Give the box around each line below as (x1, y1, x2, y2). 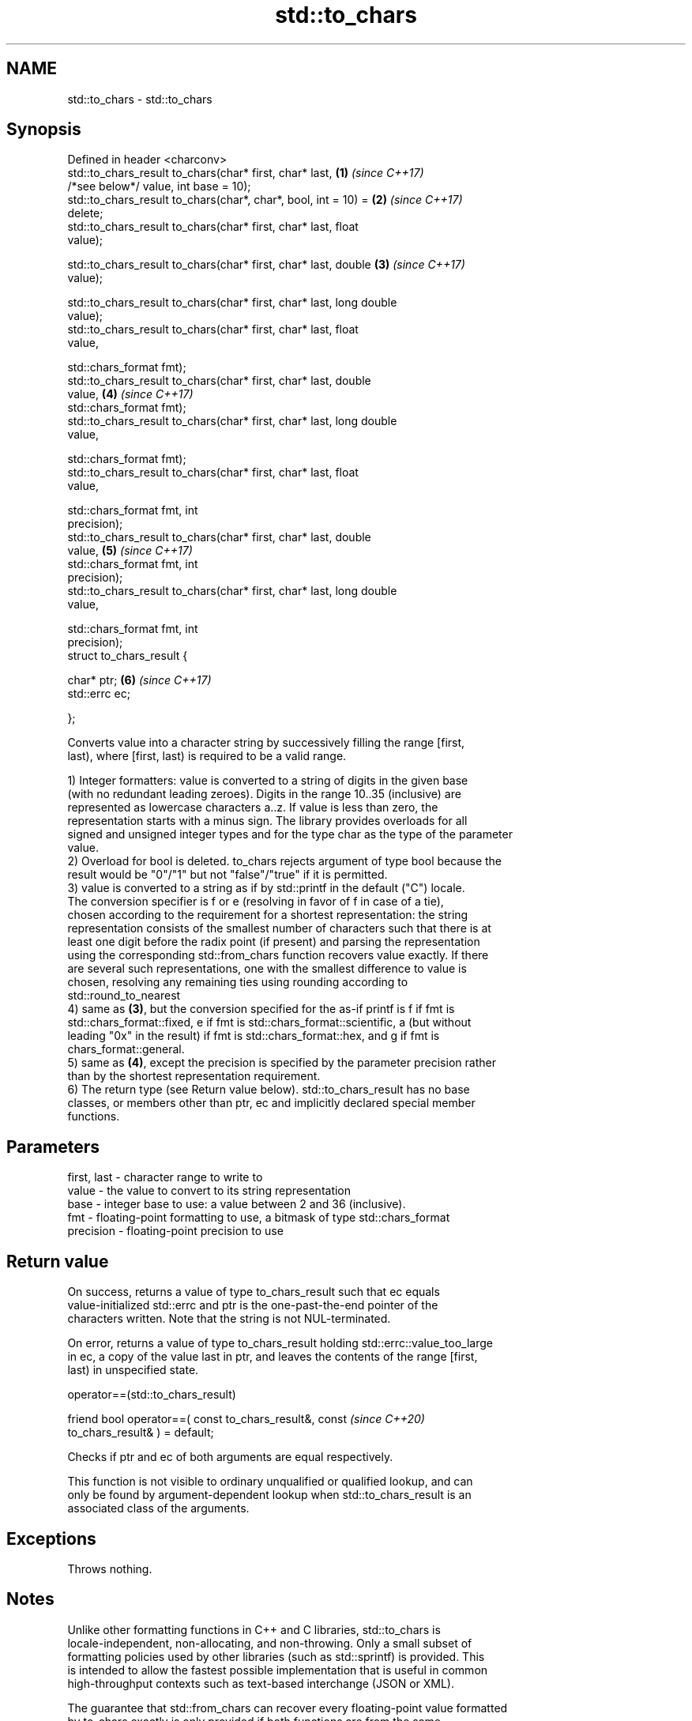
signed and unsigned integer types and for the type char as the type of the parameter (67, 827, 513, 842)
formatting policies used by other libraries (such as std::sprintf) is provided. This (67, 1649, 485, 1663)
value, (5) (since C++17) (67, 544, 193, 558)
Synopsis (6, 119, 81, 140)
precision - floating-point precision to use (67, 1224, 284, 1238)
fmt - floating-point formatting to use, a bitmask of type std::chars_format (67, 1211, 450, 1225)
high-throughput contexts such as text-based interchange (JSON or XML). (67, 1676, 454, 1690)
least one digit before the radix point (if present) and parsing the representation (67, 935, 480, 949)
